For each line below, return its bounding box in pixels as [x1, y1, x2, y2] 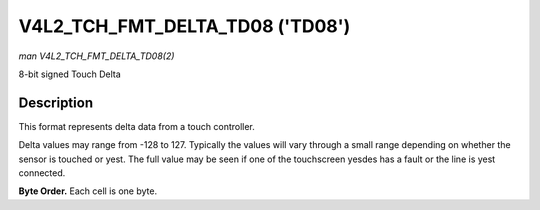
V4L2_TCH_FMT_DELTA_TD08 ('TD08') [18, 15, 351, 37]
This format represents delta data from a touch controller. [18, 120, 255, 132]
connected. [18, 167, 66, 179]
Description [18, 94, 94, 111]
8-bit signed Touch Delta [18, 68, 122, 80]
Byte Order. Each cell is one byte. [18, 185, 158, 197]
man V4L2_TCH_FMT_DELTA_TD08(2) [18, 50, 175, 62]
